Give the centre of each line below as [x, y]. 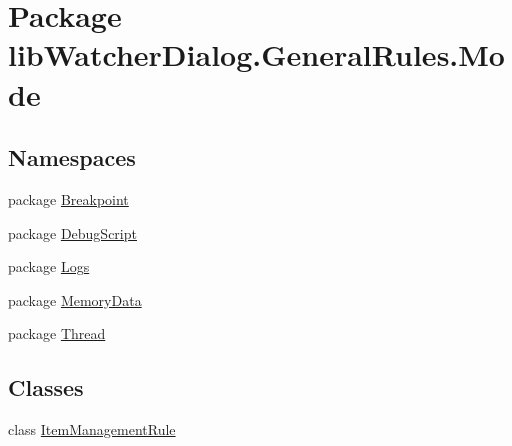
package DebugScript [72, 232]
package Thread [57, 333]
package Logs [49, 266]
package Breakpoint [68, 198]
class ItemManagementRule [92, 429]
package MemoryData [75, 299]
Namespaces [72, 157]
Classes [46, 387]
